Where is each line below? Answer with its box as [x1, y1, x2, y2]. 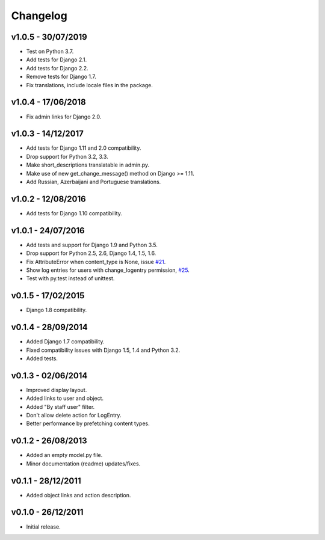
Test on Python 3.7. [26, 48, 74, 55]
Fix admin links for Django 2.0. [26, 113, 102, 120]
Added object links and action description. [26, 491, 131, 499]
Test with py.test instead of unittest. [26, 275, 115, 282]
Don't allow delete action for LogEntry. [26, 412, 122, 419]
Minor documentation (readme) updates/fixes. [26, 460, 141, 467]
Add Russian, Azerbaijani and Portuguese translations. [26, 178, 161, 185]
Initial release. [26, 523, 61, 530]
